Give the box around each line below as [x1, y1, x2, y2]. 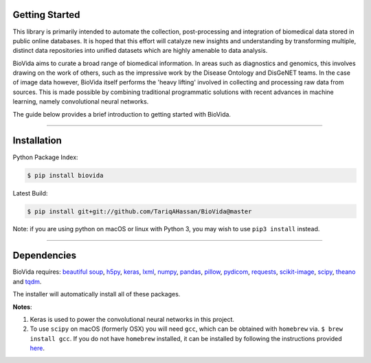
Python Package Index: [12, 153, 78, 161]
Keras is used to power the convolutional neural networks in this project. [30, 315, 235, 323]
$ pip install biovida [27, 172, 104, 179]
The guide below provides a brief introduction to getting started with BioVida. [12, 110, 232, 118]
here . [30, 344, 45, 353]
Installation [12, 134, 62, 147]
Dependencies [12, 250, 77, 261]
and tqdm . [12, 277, 42, 285]
